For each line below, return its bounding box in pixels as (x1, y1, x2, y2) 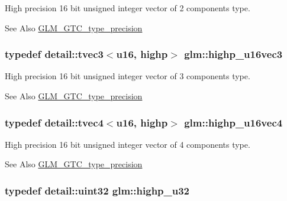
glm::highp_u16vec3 (184, 47, 283, 61)
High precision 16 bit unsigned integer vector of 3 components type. (5, 70, 250, 82)
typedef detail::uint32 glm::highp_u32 (5, 183, 190, 197)
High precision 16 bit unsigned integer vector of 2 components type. (5, 2, 250, 14)
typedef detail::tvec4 (5, 115, 104, 129)
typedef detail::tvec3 (5, 47, 104, 61)
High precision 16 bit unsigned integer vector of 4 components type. (5, 138, 250, 150)
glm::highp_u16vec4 (184, 115, 283, 129)
